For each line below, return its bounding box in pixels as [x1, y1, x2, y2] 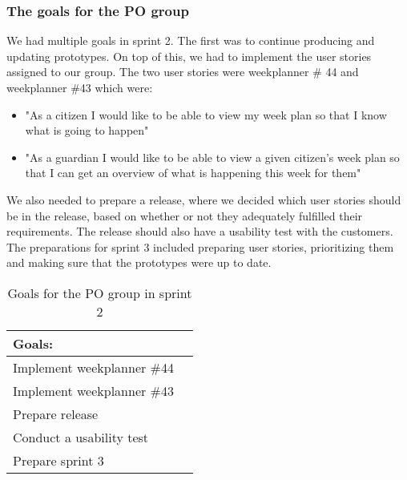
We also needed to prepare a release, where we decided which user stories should [6, 191, 401, 208]
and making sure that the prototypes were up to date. [6, 254, 272, 271]
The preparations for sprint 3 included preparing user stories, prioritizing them [6, 238, 394, 255]
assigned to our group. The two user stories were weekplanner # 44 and [6, 63, 359, 80]
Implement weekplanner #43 [13, 381, 174, 400]
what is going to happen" [25, 122, 149, 139]
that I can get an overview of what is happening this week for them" [25, 164, 361, 181]
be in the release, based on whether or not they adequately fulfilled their [6, 207, 363, 224]
